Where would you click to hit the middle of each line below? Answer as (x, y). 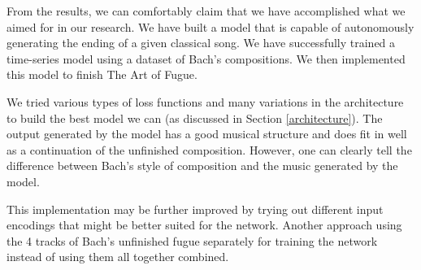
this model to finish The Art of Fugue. (102, 74)
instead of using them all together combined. (118, 257)
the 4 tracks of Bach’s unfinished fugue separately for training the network (192, 240)
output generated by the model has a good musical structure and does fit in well (207, 134)
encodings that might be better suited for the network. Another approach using (204, 225)
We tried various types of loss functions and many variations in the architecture (205, 101)
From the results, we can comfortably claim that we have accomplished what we (206, 11)
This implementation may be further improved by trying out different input (195, 209)
